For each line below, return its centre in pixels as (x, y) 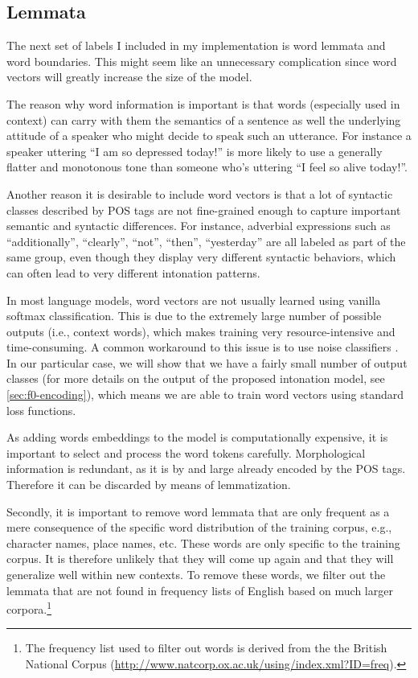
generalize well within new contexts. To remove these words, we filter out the (196, 575)
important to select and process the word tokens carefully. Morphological (186, 452)
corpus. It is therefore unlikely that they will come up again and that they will (200, 559)
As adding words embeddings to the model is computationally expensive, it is (197, 437)
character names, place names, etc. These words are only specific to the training (203, 542)
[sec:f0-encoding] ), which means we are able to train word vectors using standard (205, 394)
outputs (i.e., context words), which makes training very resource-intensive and (201, 331)
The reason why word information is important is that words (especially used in (203, 103)
